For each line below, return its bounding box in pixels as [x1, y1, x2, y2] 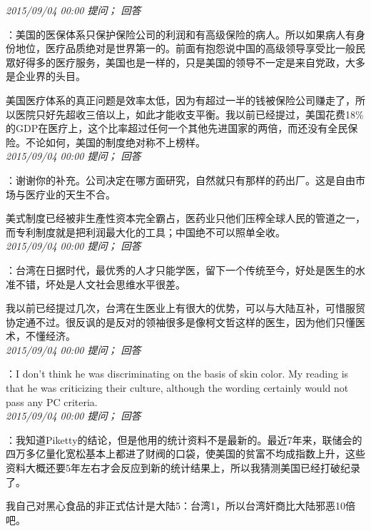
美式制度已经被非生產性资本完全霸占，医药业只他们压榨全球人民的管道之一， [6, 211, 365, 226]
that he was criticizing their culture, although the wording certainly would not [6, 380, 349, 395]
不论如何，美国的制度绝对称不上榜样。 [25, 134, 205, 149]
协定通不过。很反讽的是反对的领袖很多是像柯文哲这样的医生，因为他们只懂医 [6, 314, 365, 329]
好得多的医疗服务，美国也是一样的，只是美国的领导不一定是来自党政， [15, 54, 345, 69]
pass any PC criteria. [6, 394, 98, 409]
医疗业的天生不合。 [25, 186, 116, 201]
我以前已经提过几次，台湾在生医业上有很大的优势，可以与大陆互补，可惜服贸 [6, 300, 365, 315]
